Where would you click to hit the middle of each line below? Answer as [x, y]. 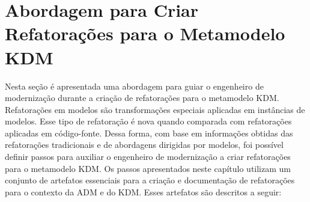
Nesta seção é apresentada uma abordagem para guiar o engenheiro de [134, 86]
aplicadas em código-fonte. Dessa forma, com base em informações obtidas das [149, 133]
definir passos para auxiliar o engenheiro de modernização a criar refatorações [148, 157]
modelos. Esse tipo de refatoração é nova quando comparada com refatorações [148, 121]
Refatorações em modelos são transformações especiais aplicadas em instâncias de [155, 109]
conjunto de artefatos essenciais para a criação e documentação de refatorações [150, 180]
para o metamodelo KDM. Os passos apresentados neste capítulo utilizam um [148, 168]
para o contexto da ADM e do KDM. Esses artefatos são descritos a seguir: [143, 191]
